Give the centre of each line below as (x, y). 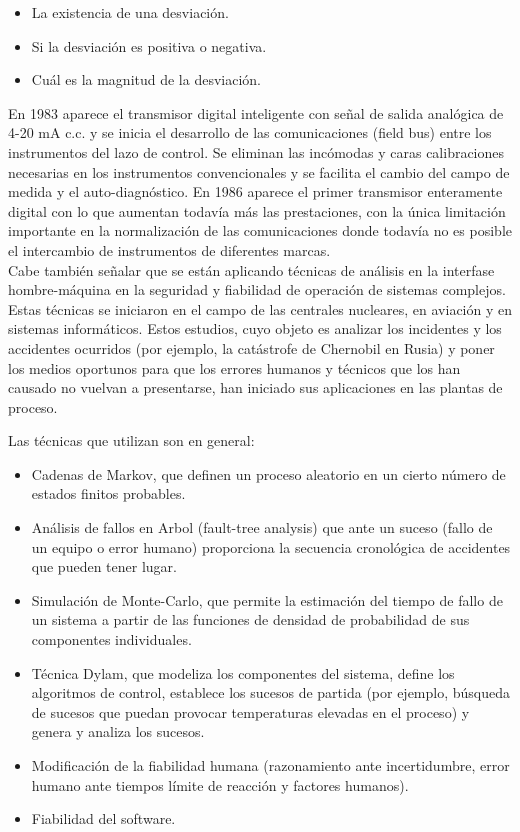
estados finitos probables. (108, 493)
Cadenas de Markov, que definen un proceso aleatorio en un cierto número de (268, 473)
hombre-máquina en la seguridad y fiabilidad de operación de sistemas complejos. (257, 289)
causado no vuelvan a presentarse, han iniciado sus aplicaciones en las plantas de (255, 387)
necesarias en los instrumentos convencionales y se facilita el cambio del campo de (259, 171)
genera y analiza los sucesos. (118, 731)
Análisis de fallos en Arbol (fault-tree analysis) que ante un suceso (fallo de (262, 527)
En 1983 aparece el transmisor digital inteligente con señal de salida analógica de (256, 112)
